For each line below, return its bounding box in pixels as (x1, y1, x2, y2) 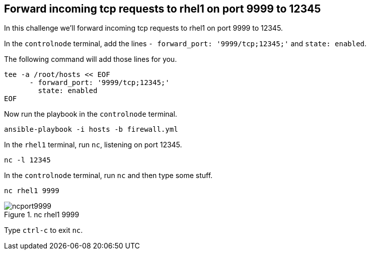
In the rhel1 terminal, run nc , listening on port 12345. (4, 140, 182, 149)
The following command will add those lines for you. (4, 55, 177, 64)
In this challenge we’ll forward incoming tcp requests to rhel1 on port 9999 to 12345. (4, 24, 283, 33)
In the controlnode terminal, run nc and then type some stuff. (4, 171, 213, 180)
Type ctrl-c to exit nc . (4, 226, 83, 235)
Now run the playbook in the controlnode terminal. (4, 110, 177, 119)
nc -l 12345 (4, 156, 51, 164)
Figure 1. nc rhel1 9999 (4, 210, 80, 219)
